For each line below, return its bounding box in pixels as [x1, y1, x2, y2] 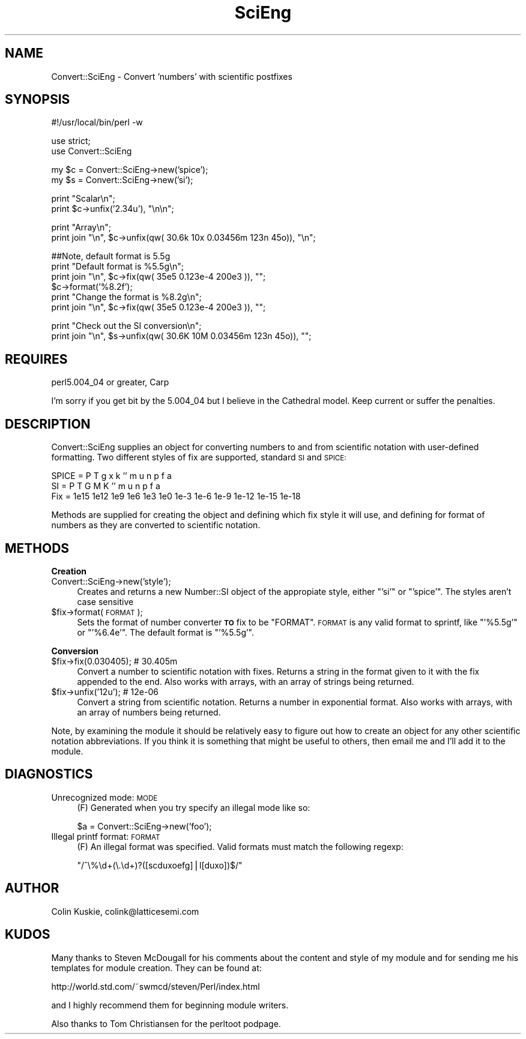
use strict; [51, 136, 91, 146]
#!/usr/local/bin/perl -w [51, 117, 143, 128]
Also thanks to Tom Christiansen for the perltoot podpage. [51, 1018, 281, 1029]
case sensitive [77, 596, 134, 607]
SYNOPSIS [5, 92, 70, 107]
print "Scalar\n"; [51, 193, 115, 204]
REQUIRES [5, 351, 68, 367]
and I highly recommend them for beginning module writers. [51, 999, 289, 1010]
